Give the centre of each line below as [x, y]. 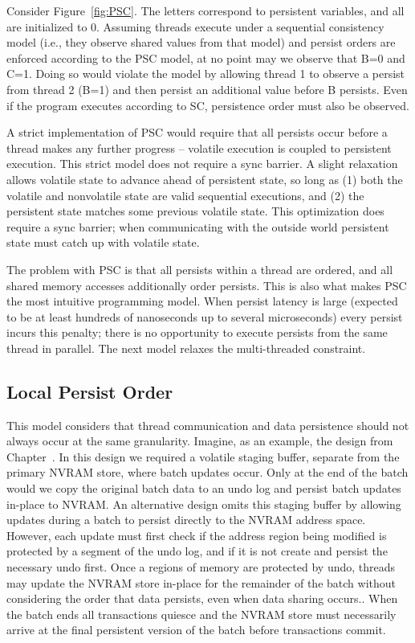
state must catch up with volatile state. [103, 242]
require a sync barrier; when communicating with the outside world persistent [198, 226]
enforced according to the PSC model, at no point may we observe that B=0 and [206, 57]
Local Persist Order [90, 391]
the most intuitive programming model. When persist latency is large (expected [202, 301]
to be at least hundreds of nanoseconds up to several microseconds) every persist [205, 316]
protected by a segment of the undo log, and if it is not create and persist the [197, 551]
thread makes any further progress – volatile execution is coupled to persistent [199, 147]
